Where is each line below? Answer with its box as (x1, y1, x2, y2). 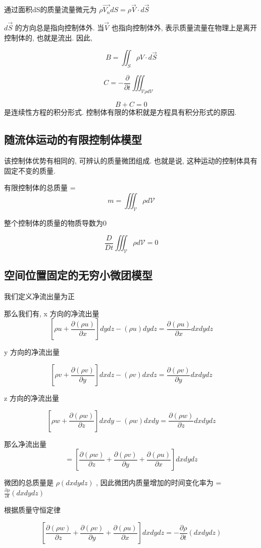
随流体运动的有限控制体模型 (4, 132, 142, 147)
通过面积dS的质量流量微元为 (4, 4, 97, 15)
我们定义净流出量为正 (4, 291, 75, 302)
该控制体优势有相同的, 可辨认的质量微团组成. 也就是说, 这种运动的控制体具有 (4, 155, 257, 166)
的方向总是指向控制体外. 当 (15, 22, 105, 33)
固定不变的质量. (4, 165, 56, 176)
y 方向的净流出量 (4, 347, 60, 357)
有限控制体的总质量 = (4, 182, 76, 193)
